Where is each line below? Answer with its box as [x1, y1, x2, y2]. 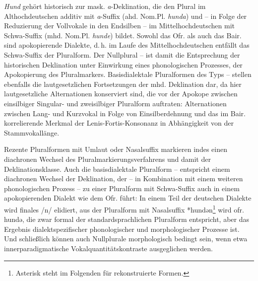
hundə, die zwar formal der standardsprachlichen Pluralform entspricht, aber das [4, 214, 250, 224]
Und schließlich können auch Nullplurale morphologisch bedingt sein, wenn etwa [4, 233, 248, 244]
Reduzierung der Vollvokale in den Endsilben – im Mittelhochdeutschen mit [4, 20, 235, 31]
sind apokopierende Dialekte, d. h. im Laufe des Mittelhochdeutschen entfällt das [4, 40, 250, 50]
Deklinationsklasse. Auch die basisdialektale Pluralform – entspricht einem [4, 163, 230, 174]
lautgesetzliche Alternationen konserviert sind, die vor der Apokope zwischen [4, 88, 238, 99]
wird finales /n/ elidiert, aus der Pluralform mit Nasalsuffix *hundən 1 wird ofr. [4, 203, 244, 214]
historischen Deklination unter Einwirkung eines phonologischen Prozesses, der [4, 59, 243, 70]
